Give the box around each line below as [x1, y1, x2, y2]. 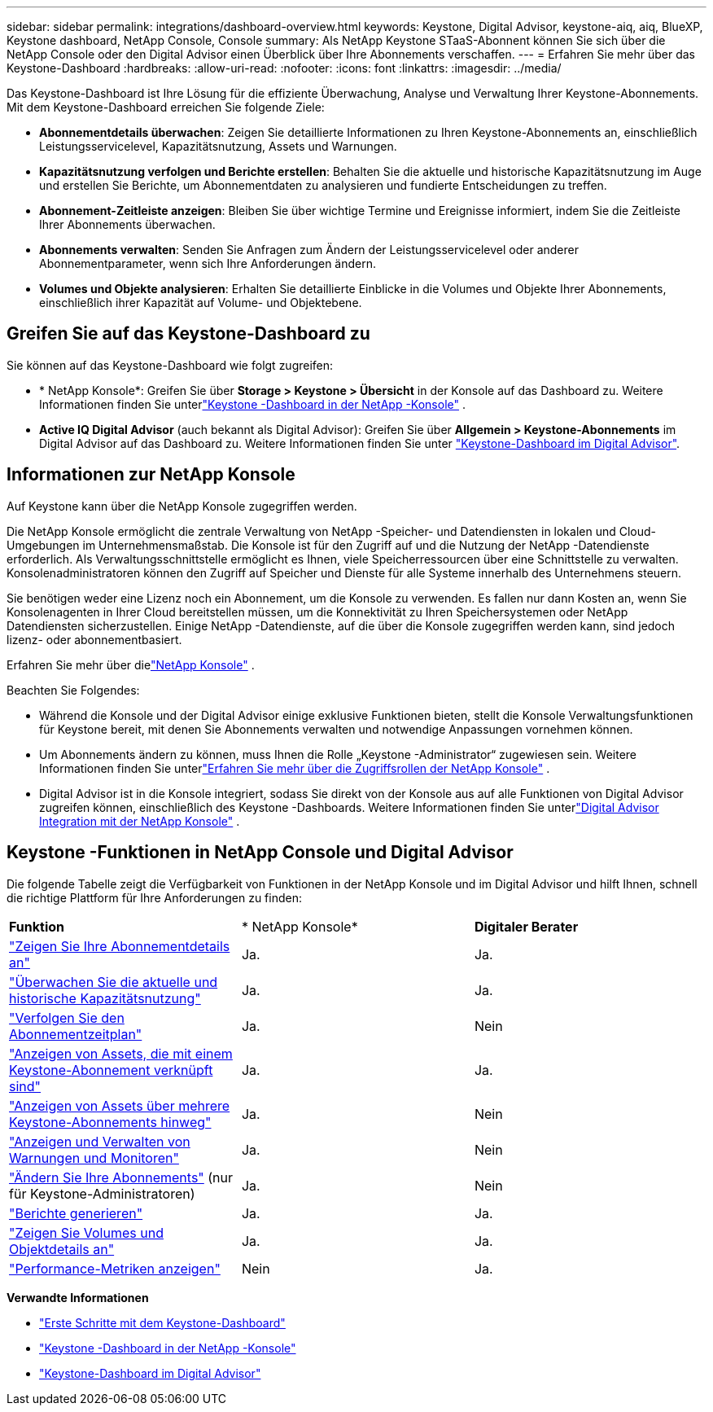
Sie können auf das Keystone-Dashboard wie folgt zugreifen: [7, 357, 334, 372]
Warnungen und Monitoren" [9, 1149, 179, 1166]
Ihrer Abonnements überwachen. [39, 217, 216, 231]
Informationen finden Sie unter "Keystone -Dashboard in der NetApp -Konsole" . [39, 397, 466, 411]
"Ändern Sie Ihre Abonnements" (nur [9, 1169, 234, 1186]
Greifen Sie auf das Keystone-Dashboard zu [7, 323, 370, 344]
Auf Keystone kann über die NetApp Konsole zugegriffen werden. [7, 498, 357, 513]
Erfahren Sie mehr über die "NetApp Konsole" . [7, 657, 255, 672]
